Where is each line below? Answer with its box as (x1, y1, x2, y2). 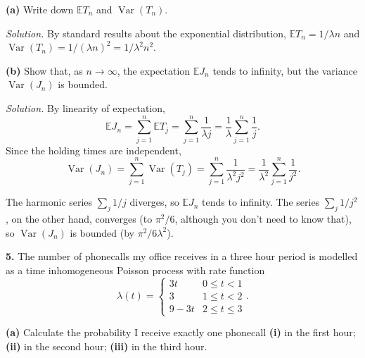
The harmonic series (6, 195, 93, 209)
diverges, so (129, 195, 179, 209)
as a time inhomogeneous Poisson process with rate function (6, 262, 265, 277)
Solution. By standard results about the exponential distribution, (6, 25, 286, 40)
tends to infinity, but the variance (212, 63, 357, 78)
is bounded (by (70, 225, 135, 240)
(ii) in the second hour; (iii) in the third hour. (6, 338, 207, 353)
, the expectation (117, 63, 191, 78)
